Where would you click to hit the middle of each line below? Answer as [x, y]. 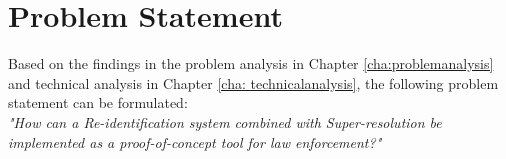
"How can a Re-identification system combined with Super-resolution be [225, 121]
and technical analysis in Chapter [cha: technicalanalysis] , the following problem [253, 82]
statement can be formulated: [98, 102]
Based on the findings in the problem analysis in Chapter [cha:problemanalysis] [251, 63]
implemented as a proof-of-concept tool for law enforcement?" [195, 141]
